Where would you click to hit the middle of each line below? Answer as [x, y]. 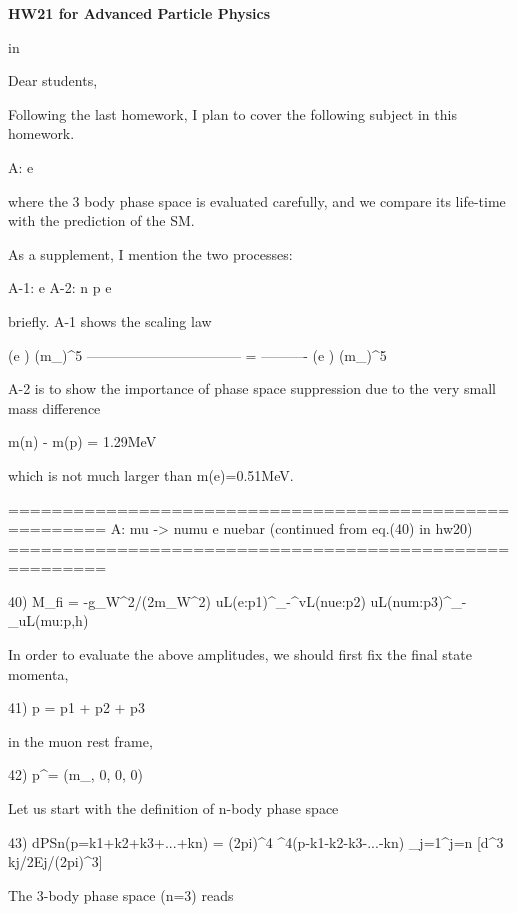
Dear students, [53, 80]
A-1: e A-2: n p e [60, 287]
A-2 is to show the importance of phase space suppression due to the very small [252, 388]
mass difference [54, 407]
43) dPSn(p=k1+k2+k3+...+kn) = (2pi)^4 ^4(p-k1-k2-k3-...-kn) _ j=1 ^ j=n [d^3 [256, 841]
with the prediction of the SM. [101, 220]
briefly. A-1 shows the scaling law [110, 320]
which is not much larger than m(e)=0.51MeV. [151, 474]
